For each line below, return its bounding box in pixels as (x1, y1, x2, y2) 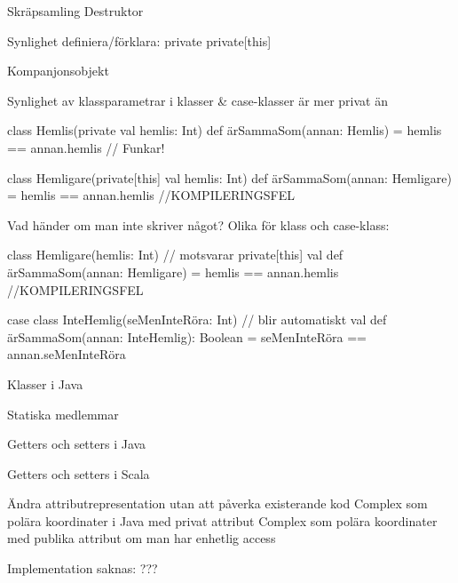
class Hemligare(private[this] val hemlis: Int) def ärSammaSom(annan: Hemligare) (7, 168, 452, 187)
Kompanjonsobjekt (7, 61, 109, 80)
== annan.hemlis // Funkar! (7, 138, 165, 156)
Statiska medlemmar (7, 404, 119, 423)
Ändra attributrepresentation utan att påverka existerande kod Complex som (7, 494, 428, 513)
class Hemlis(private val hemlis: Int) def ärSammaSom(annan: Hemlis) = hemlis (7, 121, 442, 140)
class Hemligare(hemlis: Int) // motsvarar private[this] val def (7, 245, 343, 264)
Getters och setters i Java (7, 435, 146, 453)
